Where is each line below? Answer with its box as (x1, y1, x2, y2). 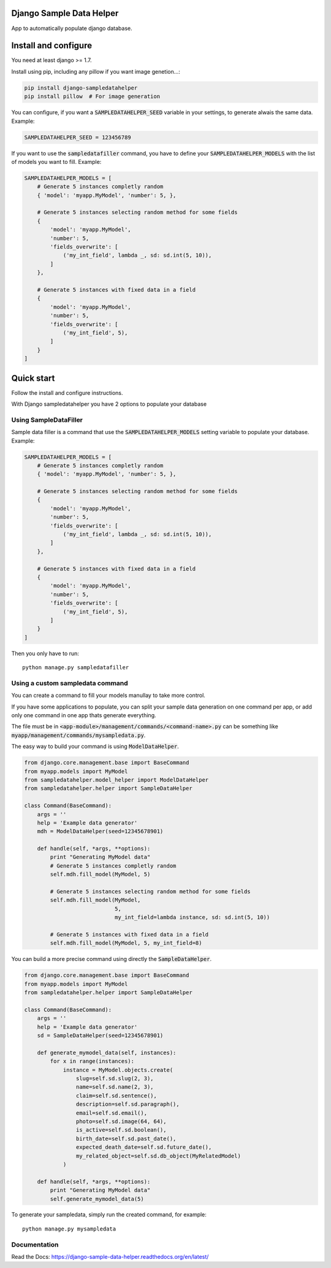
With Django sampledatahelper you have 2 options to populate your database (11, 400, 207, 408)
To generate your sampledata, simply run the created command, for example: (11, 1211, 207, 1218)
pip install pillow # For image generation (24, 93, 161, 100)
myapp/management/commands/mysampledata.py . (11, 731, 146, 739)
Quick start (11, 373, 55, 383)
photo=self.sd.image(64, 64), (75, 1118, 167, 1125)
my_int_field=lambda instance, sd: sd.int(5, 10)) (114, 914, 270, 921)
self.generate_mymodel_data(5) (50, 1195, 144, 1202)
